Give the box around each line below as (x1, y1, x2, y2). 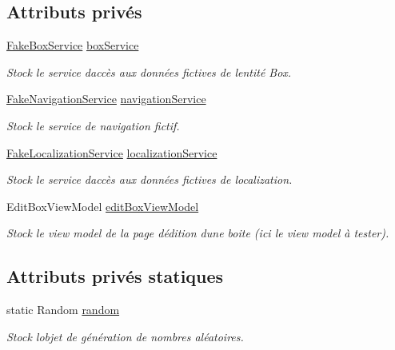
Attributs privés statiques (6, 264, 224, 288)
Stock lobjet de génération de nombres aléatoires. (6, 328, 244, 344)
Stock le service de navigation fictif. (6, 117, 180, 133)
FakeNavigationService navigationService (6, 90, 206, 107)
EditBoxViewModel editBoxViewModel (6, 197, 199, 214)
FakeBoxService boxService (6, 37, 139, 54)
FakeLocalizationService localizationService (6, 144, 217, 161)
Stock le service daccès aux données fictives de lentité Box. (6, 63, 292, 80)
